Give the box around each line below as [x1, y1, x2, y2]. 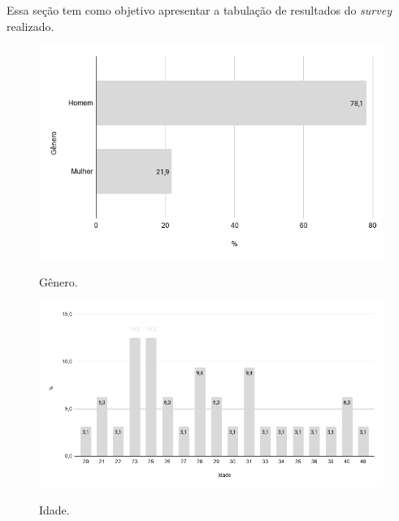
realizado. [7, 17, 54, 34]
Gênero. [39, 273, 78, 290]
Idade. [39, 501, 70, 519]
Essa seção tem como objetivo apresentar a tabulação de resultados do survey [7, 2, 392, 18]
